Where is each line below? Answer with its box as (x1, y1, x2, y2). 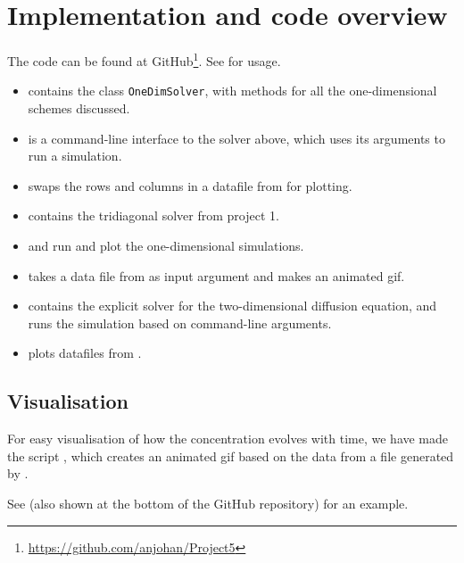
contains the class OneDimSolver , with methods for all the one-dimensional (28, 81, 437, 100)
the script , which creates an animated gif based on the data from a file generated (7, 446, 454, 465)
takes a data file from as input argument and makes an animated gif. (28, 266, 405, 285)
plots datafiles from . (28, 344, 142, 362)
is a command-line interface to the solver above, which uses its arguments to (28, 128, 445, 147)
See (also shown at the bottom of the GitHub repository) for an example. (7, 493, 409, 512)
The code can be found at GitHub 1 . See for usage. (7, 49, 281, 70)
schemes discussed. (28, 99, 130, 118)
